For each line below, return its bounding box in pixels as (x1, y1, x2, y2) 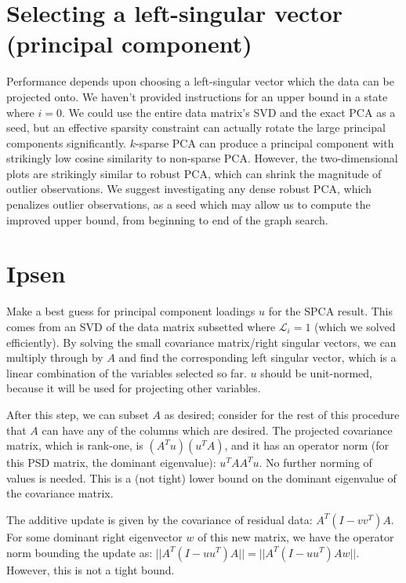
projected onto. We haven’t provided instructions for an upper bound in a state (6, 88, 388, 104)
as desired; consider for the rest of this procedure (164, 406, 400, 422)
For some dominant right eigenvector (6, 528, 183, 545)
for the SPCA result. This (268, 303, 393, 319)
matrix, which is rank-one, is (6, 437, 143, 454)
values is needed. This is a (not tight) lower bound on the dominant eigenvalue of (6, 469, 397, 486)
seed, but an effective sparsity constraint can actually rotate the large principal (6, 119, 386, 136)
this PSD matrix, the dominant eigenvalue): (6, 454, 216, 471)
